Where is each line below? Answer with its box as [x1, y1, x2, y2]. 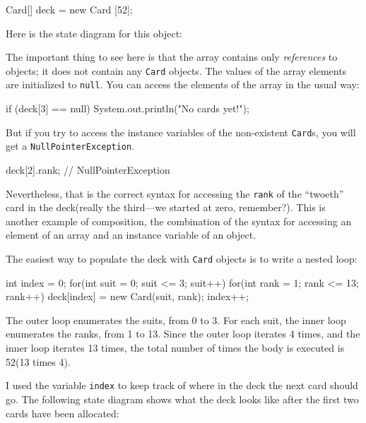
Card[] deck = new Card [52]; [6, 2, 133, 16]
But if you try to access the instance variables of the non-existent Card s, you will [6, 124, 356, 139]
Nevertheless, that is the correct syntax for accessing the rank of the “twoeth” [6, 186, 344, 201]
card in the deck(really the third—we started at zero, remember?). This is [6, 200, 326, 215]
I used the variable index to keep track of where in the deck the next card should [6, 378, 358, 393]
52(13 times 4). [6, 354, 71, 369]
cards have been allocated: [6, 405, 119, 420]
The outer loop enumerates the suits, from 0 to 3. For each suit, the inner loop [6, 312, 346, 327]
